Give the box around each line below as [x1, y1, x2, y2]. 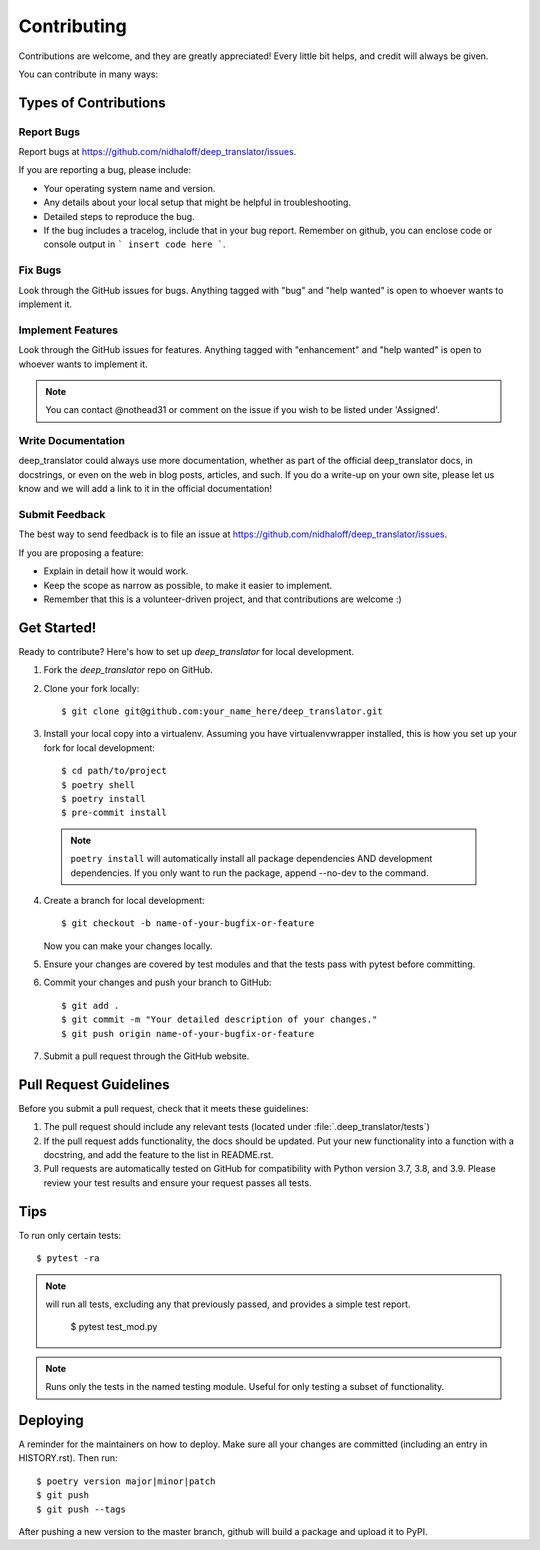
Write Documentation [18, 434, 125, 448]
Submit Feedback [18, 507, 106, 521]
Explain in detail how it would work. [43, 565, 189, 577]
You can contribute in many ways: [18, 68, 159, 80]
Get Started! [18, 619, 97, 636]
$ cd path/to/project [61, 765, 167, 777]
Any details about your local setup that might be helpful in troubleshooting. [43, 196, 352, 209]
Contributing [18, 15, 127, 37]
